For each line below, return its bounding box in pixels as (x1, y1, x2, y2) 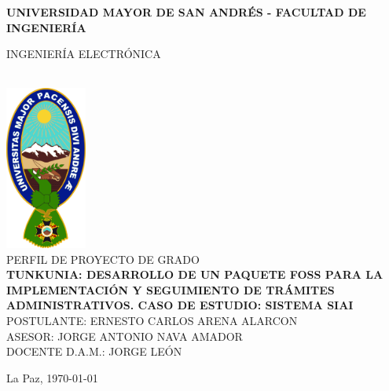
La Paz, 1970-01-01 (6, 369, 98, 386)
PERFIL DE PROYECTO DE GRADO (6, 250, 200, 267)
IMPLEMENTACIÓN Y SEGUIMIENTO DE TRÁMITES (6, 281, 335, 298)
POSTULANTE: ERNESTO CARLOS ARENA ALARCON (6, 312, 298, 328)
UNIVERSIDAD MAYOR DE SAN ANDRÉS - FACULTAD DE (6, 4, 366, 20)
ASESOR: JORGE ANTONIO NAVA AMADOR (6, 327, 243, 344)
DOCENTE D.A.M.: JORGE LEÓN (6, 343, 182, 360)
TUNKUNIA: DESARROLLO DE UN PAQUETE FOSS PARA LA (6, 266, 383, 283)
